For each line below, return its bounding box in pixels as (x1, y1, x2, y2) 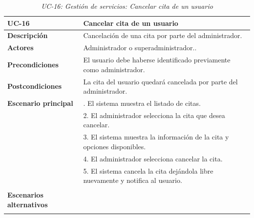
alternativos (7, 199, 48, 209)
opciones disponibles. (83, 141, 146, 151)
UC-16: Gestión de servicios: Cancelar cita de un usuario (41, 1, 213, 11)
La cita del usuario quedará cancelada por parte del (83, 76, 238, 86)
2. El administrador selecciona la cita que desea (83, 110, 225, 120)
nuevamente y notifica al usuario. (83, 175, 182, 185)
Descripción (7, 30, 48, 40)
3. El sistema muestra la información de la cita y (83, 132, 229, 142)
